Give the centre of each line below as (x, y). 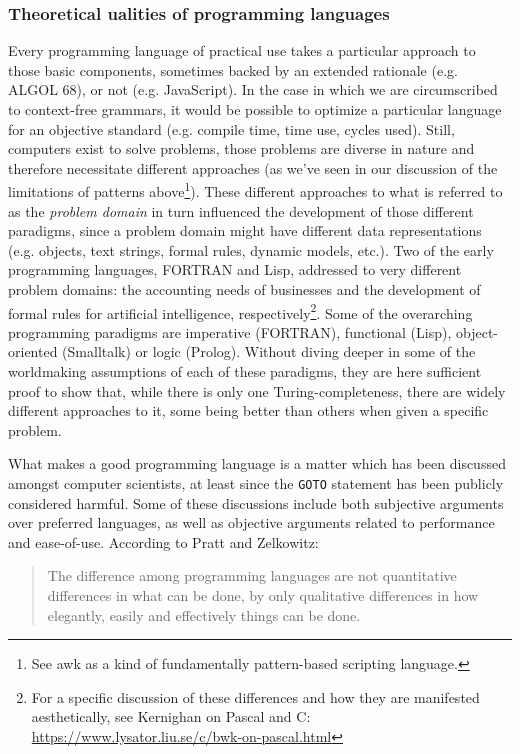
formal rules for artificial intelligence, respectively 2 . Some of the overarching (240, 311)
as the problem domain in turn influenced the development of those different (241, 210)
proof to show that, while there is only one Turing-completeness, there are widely (257, 390)
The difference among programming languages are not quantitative (252, 575)
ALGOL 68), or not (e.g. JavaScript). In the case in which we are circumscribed (253, 89)
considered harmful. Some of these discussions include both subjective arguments (256, 502)
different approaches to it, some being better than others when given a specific (248, 410)
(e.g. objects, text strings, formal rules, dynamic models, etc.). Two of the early (251, 249)
